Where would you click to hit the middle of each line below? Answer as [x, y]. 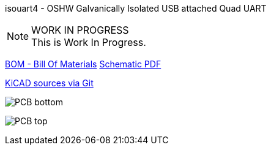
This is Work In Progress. [89, 42]
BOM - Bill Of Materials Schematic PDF [83, 64]
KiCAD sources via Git [49, 83]
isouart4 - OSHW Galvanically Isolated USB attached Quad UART [136, 8]
